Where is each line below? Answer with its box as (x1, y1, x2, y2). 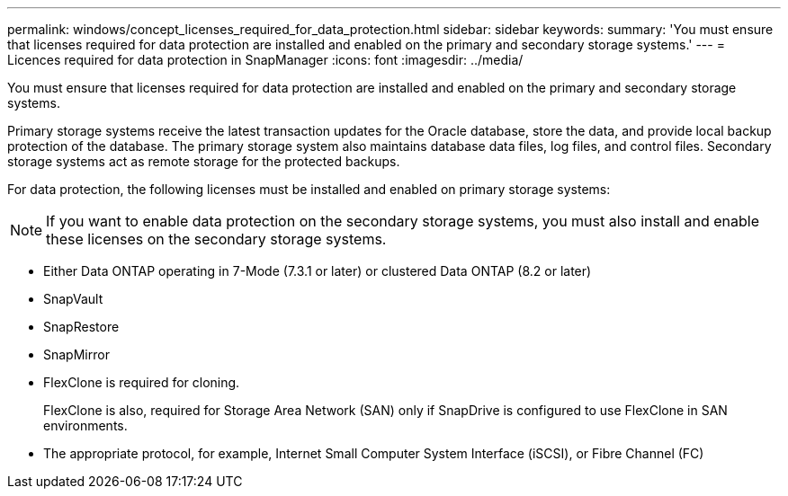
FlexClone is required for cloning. (43, 375, 240, 390)
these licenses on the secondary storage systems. (46, 230, 387, 248)
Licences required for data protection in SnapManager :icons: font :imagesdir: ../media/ (7, 52, 524, 67)
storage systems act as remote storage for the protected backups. (7, 154, 400, 169)
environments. (43, 418, 128, 433)
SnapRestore (43, 319, 120, 334)
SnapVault (43, 291, 103, 306)
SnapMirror (43, 347, 110, 362)
